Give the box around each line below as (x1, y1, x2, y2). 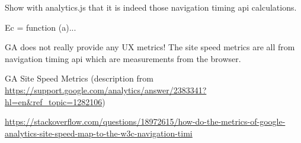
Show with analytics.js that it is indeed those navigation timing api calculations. (5, 1, 297, 13)
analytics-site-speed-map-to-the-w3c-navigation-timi (5, 126, 193, 139)
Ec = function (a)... (5, 21, 76, 33)
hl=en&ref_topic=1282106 (5, 95, 103, 108)
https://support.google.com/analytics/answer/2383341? (5, 83, 207, 96)
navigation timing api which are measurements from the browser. (5, 52, 241, 64)
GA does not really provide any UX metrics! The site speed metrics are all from (5, 41, 295, 53)
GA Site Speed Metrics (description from (5, 72, 153, 84)
